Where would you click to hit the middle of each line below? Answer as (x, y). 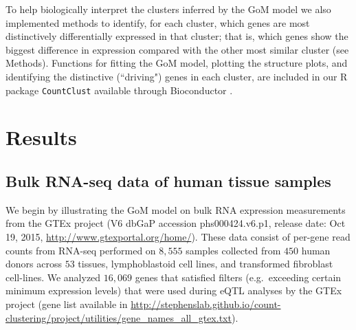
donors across (34, 264)
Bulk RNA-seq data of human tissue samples (168, 180)
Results (41, 137)
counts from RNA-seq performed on (81, 250)
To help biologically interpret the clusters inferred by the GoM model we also (168, 9)
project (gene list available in (67, 304)
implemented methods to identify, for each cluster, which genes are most (158, 22)
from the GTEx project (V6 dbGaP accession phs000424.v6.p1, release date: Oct (176, 223)
